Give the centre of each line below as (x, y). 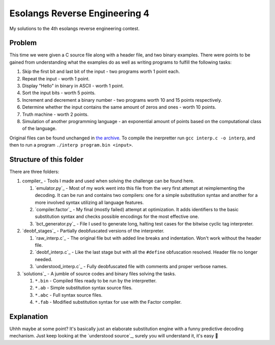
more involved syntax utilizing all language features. (89, 202)
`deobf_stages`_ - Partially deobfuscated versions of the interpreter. (93, 231)
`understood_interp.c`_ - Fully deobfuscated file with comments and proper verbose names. (131, 267)
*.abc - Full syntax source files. (69, 295)
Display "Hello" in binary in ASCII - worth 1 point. (73, 86)
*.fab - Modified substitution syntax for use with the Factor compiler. (108, 302)
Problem (23, 43)
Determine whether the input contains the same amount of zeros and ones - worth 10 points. (119, 107)
